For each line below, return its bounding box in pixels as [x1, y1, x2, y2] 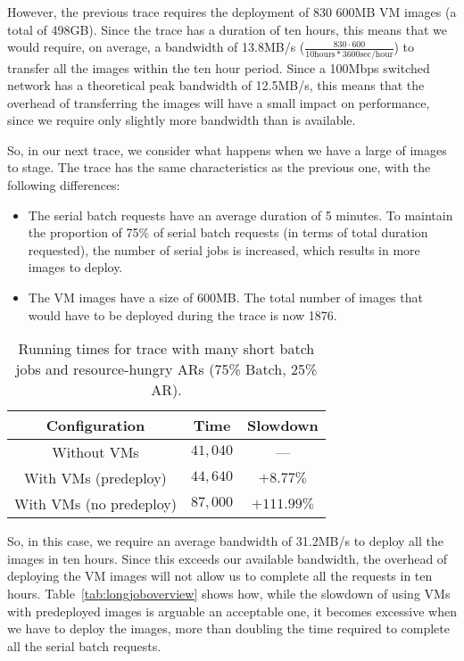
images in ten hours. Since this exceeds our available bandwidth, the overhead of [7, 549, 448, 567]
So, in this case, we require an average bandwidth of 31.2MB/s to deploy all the [7, 532, 443, 550]
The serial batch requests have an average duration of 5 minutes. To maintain [28, 205, 453, 224]
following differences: [7, 176, 120, 194]
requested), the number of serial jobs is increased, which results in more [28, 240, 420, 259]
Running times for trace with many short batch [18, 338, 315, 359]
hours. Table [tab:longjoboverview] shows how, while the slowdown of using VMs [7, 584, 451, 602]
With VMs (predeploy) [24, 467, 167, 489]
